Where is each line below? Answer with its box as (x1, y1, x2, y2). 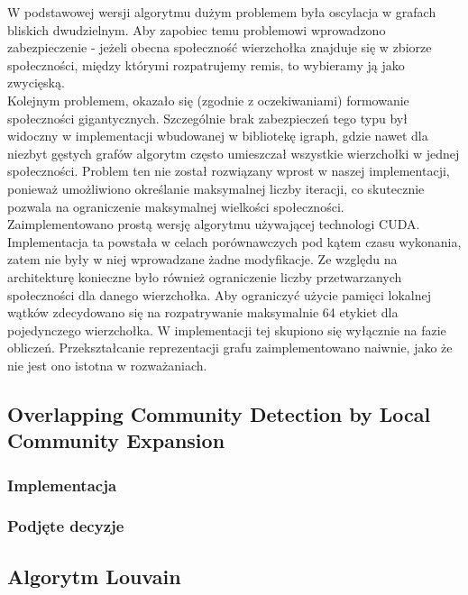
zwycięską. (7, 73, 65, 92)
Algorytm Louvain (7, 562, 181, 590)
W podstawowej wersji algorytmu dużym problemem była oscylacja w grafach (7, 3, 436, 21)
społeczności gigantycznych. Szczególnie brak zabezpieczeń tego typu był (7, 108, 408, 127)
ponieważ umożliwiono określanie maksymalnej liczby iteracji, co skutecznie (7, 178, 425, 197)
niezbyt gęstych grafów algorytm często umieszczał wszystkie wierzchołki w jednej (7, 143, 460, 162)
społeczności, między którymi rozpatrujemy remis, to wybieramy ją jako (7, 55, 405, 74)
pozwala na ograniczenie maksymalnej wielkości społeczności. (7, 197, 344, 215)
